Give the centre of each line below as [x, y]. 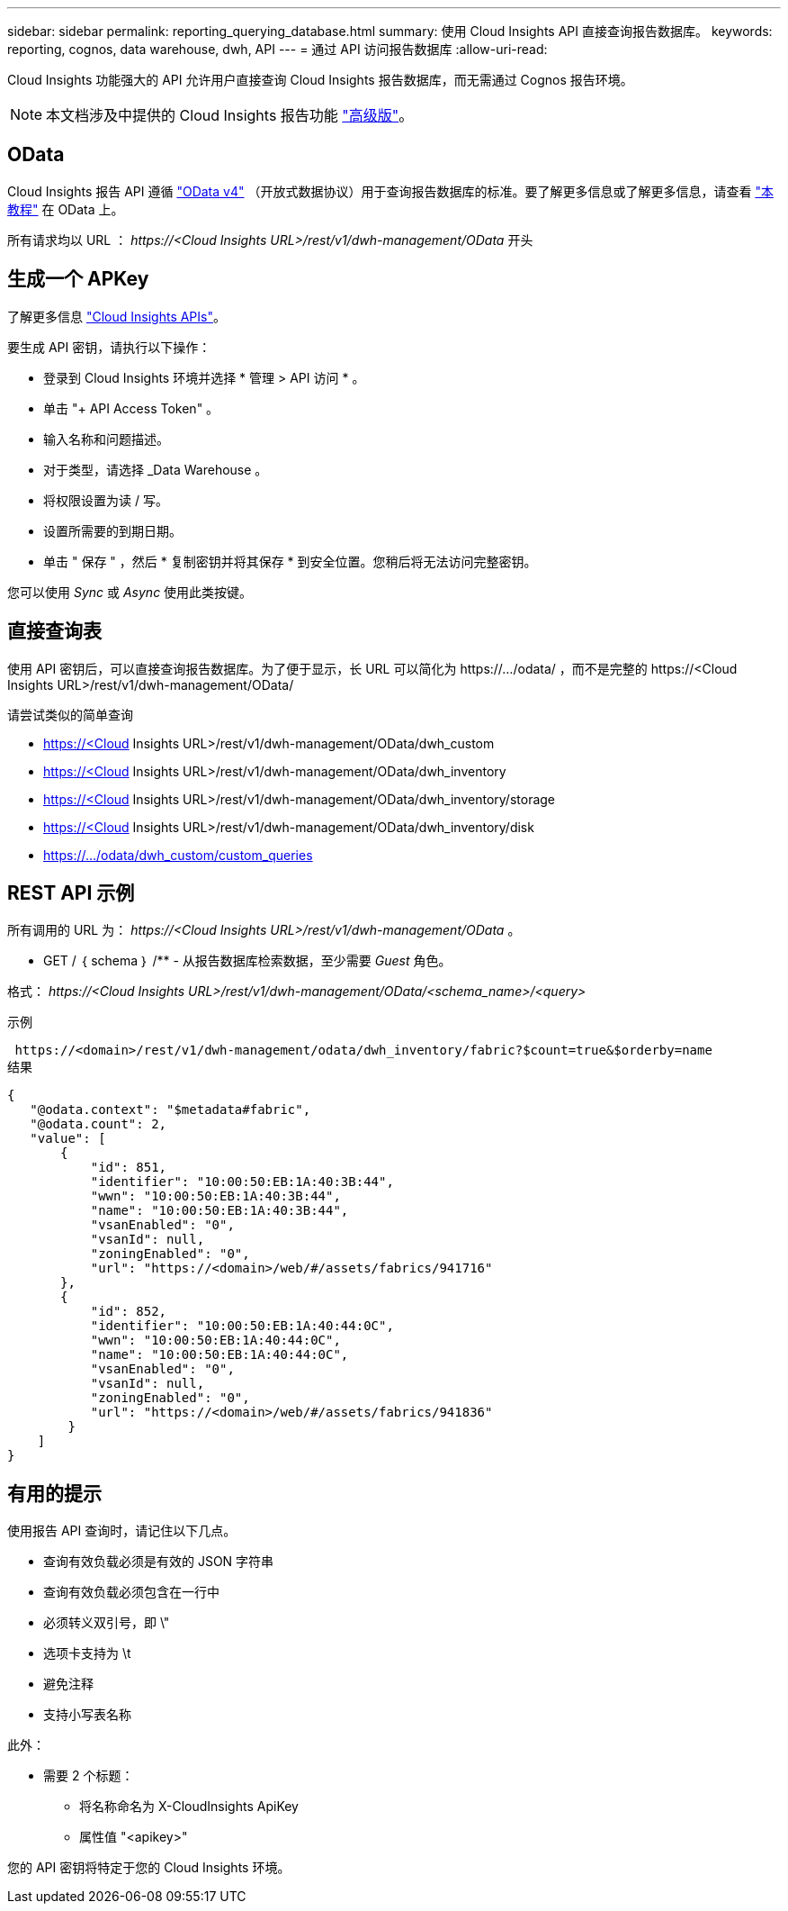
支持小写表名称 [87, 1715]
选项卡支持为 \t [87, 1653]
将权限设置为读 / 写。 [106, 500]
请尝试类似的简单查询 [70, 714]
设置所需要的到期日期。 [112, 530]
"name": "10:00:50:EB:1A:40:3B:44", [219, 1211]
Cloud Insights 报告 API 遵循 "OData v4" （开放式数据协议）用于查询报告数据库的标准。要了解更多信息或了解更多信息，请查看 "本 [390, 191]
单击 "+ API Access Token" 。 [131, 408]
